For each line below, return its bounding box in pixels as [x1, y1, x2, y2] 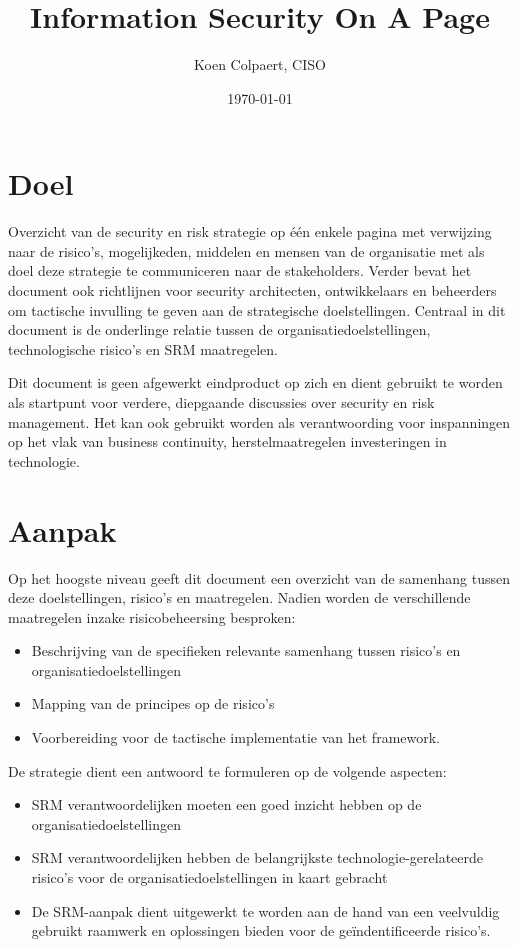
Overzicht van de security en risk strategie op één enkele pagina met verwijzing [8, 221, 492, 242]
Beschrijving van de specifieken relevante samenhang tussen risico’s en [31, 640, 461, 661]
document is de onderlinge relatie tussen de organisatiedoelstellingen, [8, 319, 431, 340]
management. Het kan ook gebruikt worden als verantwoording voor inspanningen [8, 411, 511, 432]
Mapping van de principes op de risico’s [31, 693, 275, 714]
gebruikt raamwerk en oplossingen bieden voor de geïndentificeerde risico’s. [31, 920, 491, 941]
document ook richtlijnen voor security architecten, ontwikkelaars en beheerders [8, 280, 497, 301]
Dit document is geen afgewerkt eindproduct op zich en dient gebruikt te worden [8, 372, 503, 393]
